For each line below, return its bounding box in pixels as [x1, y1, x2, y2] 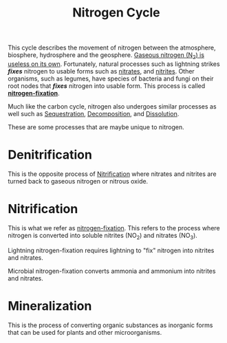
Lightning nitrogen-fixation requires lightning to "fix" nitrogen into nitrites [8, 246, 215, 254]
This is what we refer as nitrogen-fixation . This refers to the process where [8, 223, 221, 232]
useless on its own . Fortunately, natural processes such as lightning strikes [8, 60, 220, 68]
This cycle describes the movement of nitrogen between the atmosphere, [8, 43, 216, 52]
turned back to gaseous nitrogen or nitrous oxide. [8, 177, 149, 185]
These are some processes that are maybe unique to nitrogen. [8, 122, 184, 131]
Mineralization [8, 298, 92, 313]
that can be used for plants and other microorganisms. [8, 328, 162, 336]
